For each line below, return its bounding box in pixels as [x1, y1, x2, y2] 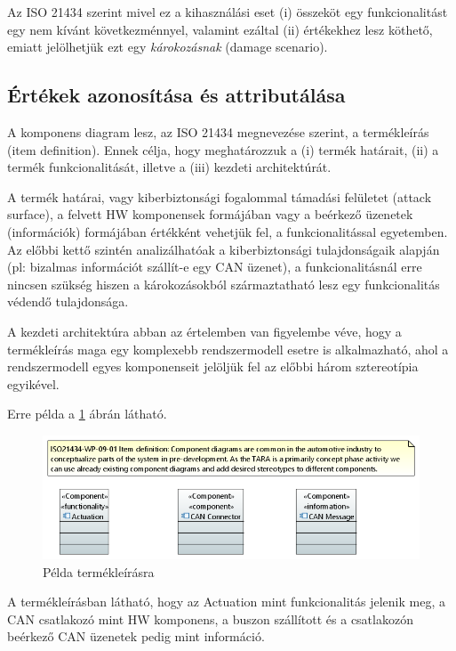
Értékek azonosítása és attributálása [7, 81, 346, 109]
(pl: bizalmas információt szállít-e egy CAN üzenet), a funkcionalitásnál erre [7, 257, 422, 276]
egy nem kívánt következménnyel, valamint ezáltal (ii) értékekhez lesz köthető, [7, 20, 433, 38]
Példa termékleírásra [43, 562, 155, 581]
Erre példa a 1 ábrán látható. [7, 404, 167, 423]
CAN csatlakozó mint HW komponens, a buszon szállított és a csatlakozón [7, 609, 413, 628]
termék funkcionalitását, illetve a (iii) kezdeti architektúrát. [7, 158, 332, 176]
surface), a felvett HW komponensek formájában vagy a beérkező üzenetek [7, 205, 413, 224]
